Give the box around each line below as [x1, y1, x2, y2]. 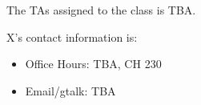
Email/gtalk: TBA [25, 82, 116, 99]
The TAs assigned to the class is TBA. [6, 2, 196, 18]
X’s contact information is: [6, 28, 138, 45]
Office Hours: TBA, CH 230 [25, 55, 162, 72]
